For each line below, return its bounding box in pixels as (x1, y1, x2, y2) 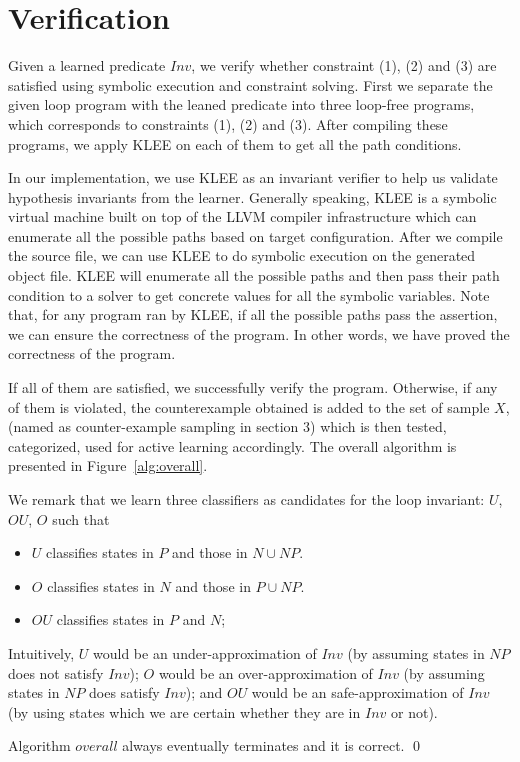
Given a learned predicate (8, 55, 166, 76)
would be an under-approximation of (93, 642, 317, 663)
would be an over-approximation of (158, 662, 373, 683)
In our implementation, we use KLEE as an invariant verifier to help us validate (8, 167, 498, 188)
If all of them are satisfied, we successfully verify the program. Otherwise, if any (8, 377, 498, 398)
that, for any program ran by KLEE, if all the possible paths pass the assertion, (8, 304, 498, 325)
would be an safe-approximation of (251, 682, 464, 703)
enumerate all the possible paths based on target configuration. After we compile (8, 225, 503, 246)
